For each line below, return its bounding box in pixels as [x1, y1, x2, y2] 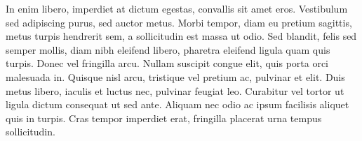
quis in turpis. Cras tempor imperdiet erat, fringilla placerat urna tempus [6, 110, 322, 125]
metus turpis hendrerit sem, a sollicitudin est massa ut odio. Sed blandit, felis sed [6, 29, 357, 43]
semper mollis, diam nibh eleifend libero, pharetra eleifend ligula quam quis [6, 42, 330, 57]
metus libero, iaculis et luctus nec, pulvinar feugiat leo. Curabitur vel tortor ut [6, 83, 344, 98]
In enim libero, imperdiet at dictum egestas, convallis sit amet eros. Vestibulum [6, 1, 348, 15]
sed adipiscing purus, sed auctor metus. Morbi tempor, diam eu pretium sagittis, [6, 15, 352, 29]
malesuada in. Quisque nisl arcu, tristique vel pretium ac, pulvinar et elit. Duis [6, 69, 345, 84]
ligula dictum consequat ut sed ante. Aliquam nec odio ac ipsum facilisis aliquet [6, 97, 349, 112]
